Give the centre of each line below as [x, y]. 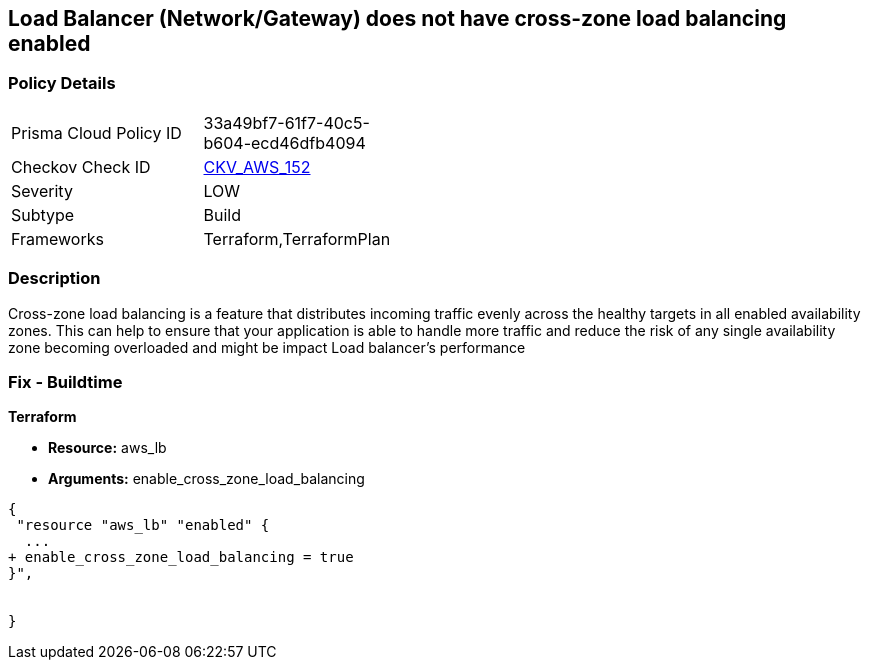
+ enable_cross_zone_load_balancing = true [181, 557]
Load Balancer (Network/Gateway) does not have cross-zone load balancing [397, 18]
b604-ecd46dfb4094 [284, 142]
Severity [42, 190]
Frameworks [57, 238]
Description [54, 278]
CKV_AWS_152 [257, 166]
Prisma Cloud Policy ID [96, 132]
